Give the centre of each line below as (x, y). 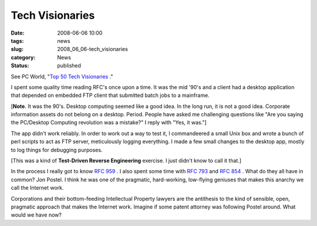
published (69, 66)
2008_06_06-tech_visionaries (93, 49)
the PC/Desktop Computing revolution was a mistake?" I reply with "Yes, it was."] (109, 123)
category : (23, 57)
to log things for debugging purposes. (57, 150)
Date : (18, 33)
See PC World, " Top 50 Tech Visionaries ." (62, 76)
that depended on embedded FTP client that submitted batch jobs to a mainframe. (110, 95)
